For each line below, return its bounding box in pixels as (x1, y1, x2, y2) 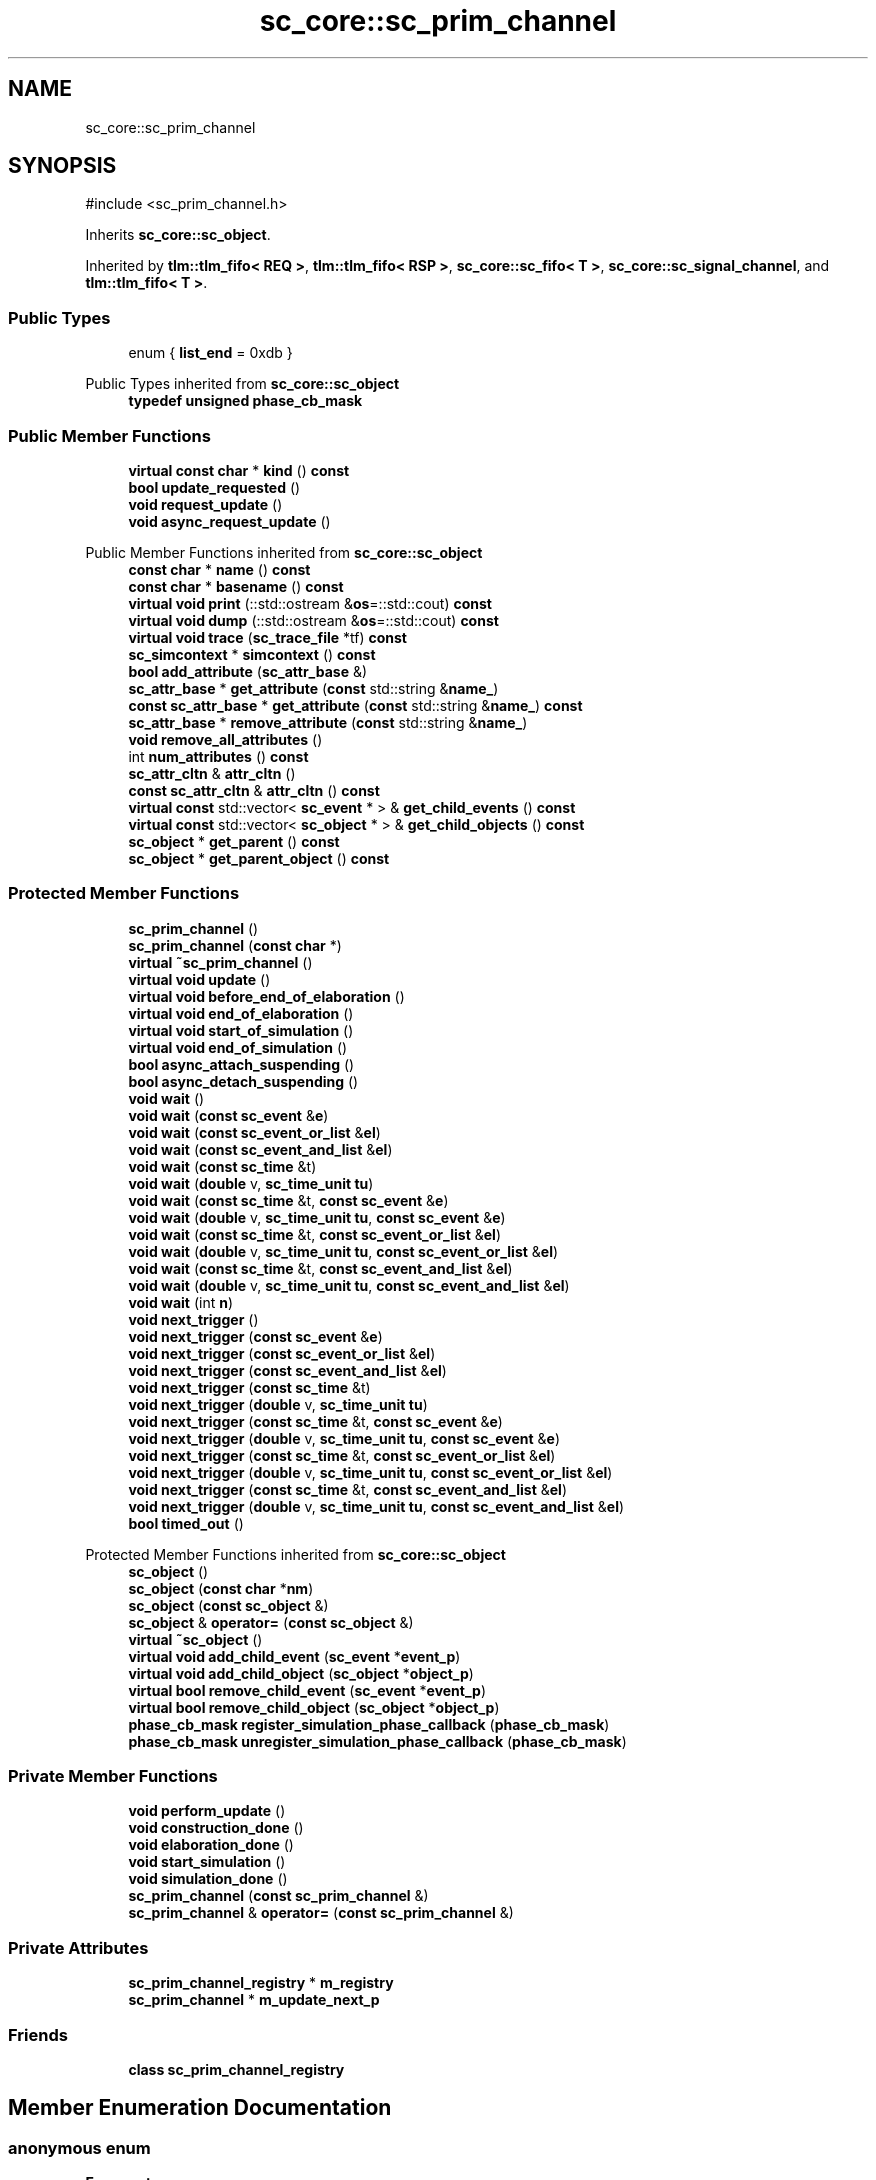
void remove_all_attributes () (128, 730, 323, 748)
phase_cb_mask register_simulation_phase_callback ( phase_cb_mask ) (128, 1715, 610, 1733)
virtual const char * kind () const (128, 461, 350, 479)
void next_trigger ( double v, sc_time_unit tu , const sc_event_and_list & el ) (128, 1497, 625, 1515)
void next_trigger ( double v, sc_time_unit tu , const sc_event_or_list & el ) (128, 1463, 613, 1481)
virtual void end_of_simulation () (128, 1038, 348, 1056)
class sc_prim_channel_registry (128, 2060, 345, 2078)
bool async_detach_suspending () (128, 1072, 359, 1090)
